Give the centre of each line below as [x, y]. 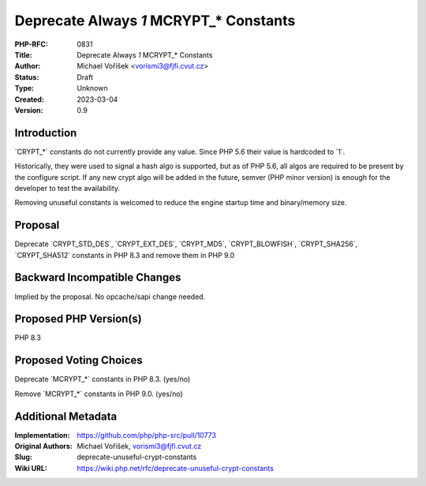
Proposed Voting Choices [78, 360]
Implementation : [42, 435]
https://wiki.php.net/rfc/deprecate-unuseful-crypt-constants [175, 468]
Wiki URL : [31, 468]
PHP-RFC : [32, 44]
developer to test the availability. [67, 188]
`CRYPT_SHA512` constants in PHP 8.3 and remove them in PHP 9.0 [125, 255]
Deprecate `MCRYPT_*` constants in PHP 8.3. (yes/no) [103, 379]
